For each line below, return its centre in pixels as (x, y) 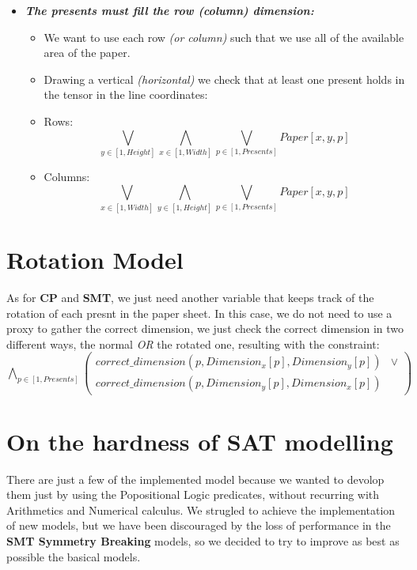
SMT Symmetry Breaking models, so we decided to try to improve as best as (203, 540)
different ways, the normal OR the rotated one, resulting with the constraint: (193, 344)
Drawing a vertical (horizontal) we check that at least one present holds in (224, 79)
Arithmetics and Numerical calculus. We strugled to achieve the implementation (201, 510)
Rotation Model (95, 259)
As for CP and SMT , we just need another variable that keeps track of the (190, 297)
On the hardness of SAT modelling (200, 441)
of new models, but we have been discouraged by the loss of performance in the (199, 525)
